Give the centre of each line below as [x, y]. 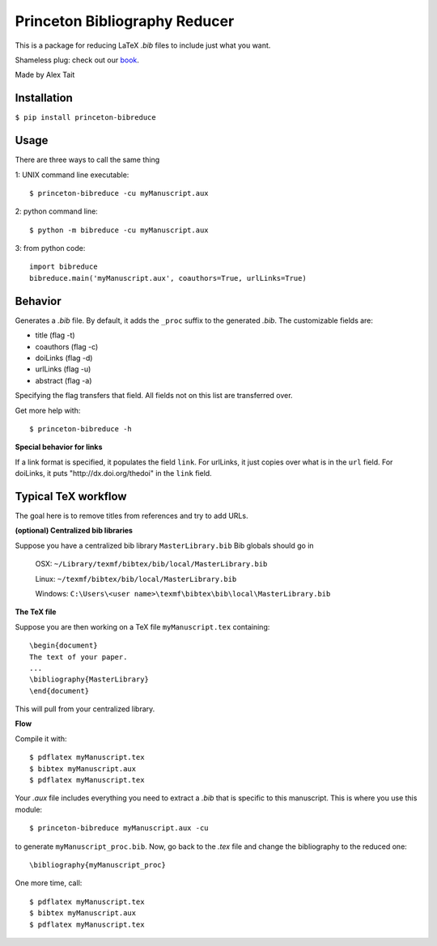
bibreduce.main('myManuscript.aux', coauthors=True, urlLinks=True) [168, 278]
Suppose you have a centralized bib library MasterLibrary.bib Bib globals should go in [165, 545]
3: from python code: [50, 248]
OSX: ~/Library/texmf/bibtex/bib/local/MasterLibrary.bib [151, 564]
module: [29, 809]
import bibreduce [64, 267]
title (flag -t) [55, 335]
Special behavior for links [59, 447]
